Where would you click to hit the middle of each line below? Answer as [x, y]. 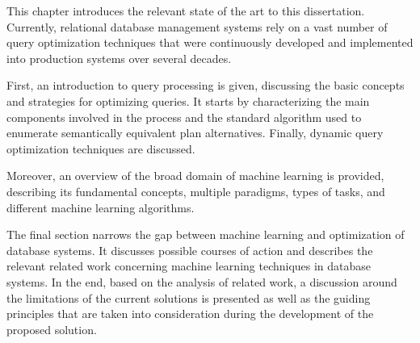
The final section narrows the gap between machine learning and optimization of [206, 234]
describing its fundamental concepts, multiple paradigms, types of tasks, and [196, 191]
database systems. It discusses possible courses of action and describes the [190, 250]
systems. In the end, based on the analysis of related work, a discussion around [202, 281]
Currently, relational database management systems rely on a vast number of [197, 26]
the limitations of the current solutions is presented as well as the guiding [189, 297]
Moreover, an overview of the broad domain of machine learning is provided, [195, 176]
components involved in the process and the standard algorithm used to [184, 117]
